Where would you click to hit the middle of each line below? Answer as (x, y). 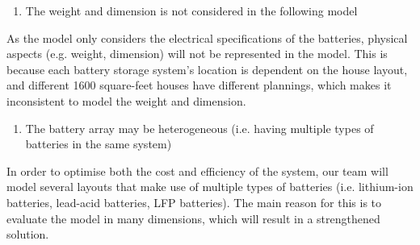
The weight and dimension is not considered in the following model (191, 10)
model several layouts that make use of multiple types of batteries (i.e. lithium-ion (210, 187)
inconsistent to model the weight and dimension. (126, 100)
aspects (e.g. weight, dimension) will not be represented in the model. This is (197, 54)
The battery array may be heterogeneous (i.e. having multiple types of (199, 128)
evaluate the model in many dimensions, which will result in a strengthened (193, 218)
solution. (28, 234)
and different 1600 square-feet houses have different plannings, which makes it (199, 85)
